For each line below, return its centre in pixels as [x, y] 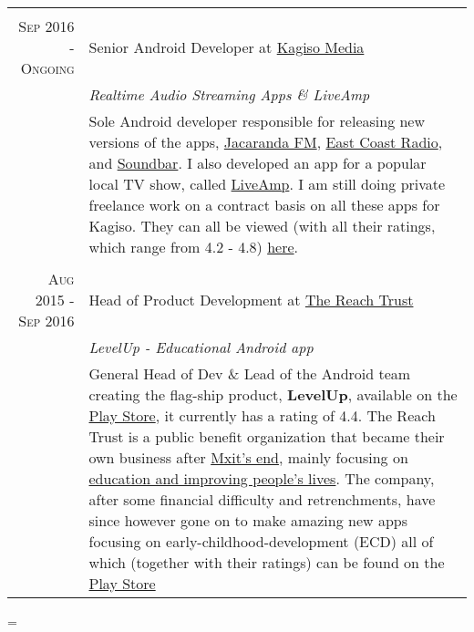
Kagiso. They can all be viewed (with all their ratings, [262, 226]
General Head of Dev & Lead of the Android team [250, 373]
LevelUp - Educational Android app [201, 347]
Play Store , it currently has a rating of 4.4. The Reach [262, 415]
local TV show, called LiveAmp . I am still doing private [267, 184]
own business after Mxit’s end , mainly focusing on [248, 457]
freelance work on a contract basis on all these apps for [264, 205]
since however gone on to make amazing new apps [248, 520]
